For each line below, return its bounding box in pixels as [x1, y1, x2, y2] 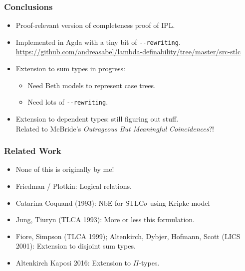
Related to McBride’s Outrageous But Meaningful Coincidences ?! [15, 123, 214, 134]
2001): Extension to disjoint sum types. [15, 241, 136, 251]
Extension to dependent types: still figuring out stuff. [15, 113, 179, 124]
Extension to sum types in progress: [15, 63, 126, 74]
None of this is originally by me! [15, 164, 114, 174]
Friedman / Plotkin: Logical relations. [15, 180, 132, 191]
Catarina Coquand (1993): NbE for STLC [15, 197, 144, 208]
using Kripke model [150, 197, 210, 208]
